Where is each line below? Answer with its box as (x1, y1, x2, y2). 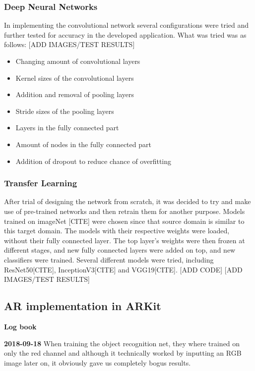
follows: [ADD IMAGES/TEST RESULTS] (4, 39, 135, 50)
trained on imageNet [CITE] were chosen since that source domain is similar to (4, 215, 245, 226)
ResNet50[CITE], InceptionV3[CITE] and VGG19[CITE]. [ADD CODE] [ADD (4, 264, 243, 274)
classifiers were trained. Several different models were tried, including (4, 254, 214, 265)
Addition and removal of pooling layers (15, 89, 134, 100)
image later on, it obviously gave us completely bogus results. (4, 357, 191, 368)
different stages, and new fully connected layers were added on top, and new (4, 245, 236, 255)
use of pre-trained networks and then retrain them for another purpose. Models (4, 206, 245, 216)
